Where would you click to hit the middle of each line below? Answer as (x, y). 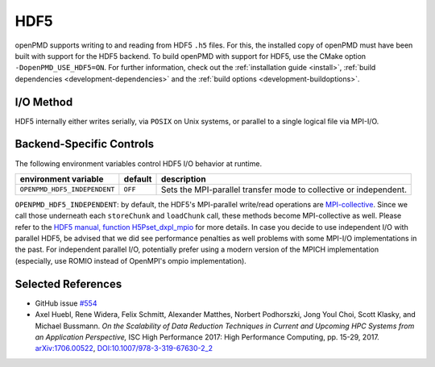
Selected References (68, 284)
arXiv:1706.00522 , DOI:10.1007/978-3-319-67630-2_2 (124, 348)
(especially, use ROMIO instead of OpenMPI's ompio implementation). (131, 261)
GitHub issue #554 (66, 303)
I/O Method (44, 102)
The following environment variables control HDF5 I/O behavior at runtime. (138, 163)
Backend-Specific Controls (85, 144)
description (183, 179)
